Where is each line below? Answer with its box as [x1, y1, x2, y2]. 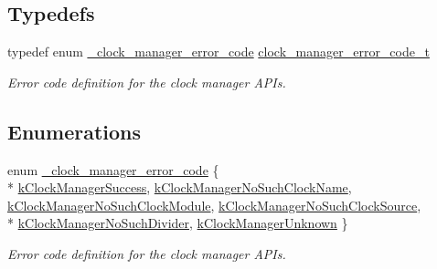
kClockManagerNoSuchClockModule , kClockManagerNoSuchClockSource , [7, 195, 421, 214]
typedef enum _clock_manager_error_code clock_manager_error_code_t [7, 42, 430, 61]
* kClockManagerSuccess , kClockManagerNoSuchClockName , [7, 178, 352, 197]
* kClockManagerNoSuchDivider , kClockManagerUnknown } [7, 213, 348, 233]
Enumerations [7, 117, 142, 145]
